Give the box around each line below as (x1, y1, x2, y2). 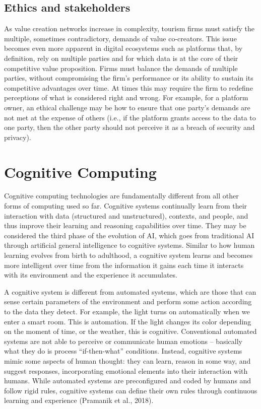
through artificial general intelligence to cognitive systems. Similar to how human (4, 240, 255, 250)
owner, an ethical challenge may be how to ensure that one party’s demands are (4, 102, 250, 112)
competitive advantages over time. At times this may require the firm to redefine (4, 82, 253, 93)
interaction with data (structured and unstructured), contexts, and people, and (4, 210, 248, 221)
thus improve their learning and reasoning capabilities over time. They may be (4, 220, 246, 231)
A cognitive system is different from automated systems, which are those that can (4, 286, 256, 297)
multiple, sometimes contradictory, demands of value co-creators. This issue (4, 33, 237, 43)
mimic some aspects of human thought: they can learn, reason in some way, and (4, 355, 251, 366)
